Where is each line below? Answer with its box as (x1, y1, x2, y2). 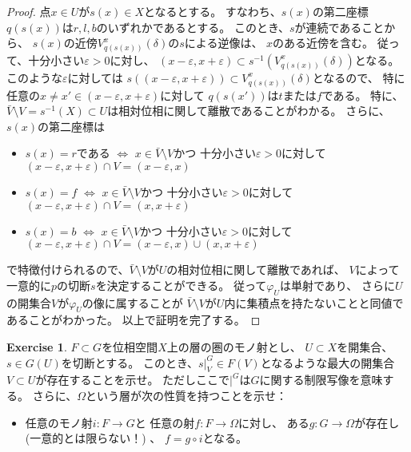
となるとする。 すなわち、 (143, 3, 281, 19)
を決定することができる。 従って (95, 276, 267, 293)
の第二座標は (38, 117, 106, 134)
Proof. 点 (6, 3, 51, 19)
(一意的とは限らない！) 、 (25, 430, 162, 446)
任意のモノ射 (25, 414, 93, 430)
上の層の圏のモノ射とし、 (166, 339, 301, 355)
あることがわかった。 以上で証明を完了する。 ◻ (6, 311, 261, 328)
